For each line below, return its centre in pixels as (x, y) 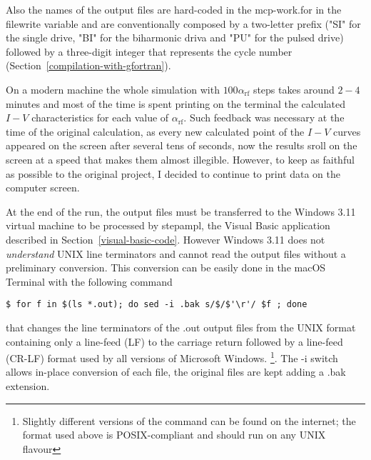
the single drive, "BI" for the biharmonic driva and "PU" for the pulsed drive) (175, 37)
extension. (28, 385)
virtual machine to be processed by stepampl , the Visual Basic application (168, 225)
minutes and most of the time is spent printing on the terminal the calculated (176, 103)
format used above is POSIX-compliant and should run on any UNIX (174, 435)
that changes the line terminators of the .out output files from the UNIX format (181, 327)
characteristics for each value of (100, 117)
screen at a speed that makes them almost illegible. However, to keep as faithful (180, 159)
